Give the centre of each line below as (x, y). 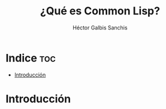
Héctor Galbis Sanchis (100, 28)
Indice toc (31, 58)
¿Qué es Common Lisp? (100, 11)
